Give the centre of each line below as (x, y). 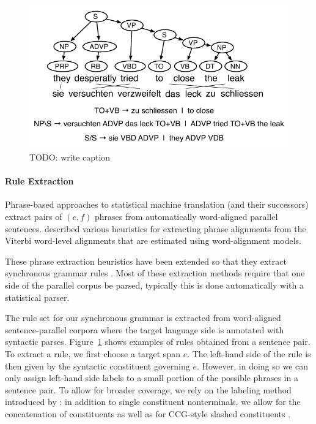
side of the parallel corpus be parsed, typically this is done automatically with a (154, 285)
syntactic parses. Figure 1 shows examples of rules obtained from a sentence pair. (158, 342)
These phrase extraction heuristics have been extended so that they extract (146, 261)
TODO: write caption (70, 157)
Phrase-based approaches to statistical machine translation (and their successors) (157, 204)
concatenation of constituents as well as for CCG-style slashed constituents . (148, 413)
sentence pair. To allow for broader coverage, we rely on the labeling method (148, 389)
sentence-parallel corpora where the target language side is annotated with (145, 329)
